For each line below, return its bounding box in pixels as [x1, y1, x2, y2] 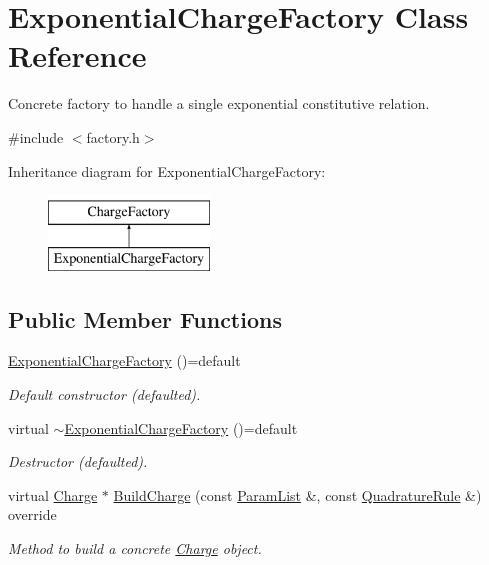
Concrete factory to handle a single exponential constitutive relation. [8, 93, 430, 114]
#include [8, 126, 64, 147]
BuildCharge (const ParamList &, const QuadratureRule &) [113, 484, 482, 505]
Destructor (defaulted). [8, 451, 148, 472]
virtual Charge [8, 484, 98, 505]
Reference [8, 35, 147, 76]
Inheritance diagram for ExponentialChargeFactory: [8, 160, 326, 181]
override [8, 504, 57, 525]
